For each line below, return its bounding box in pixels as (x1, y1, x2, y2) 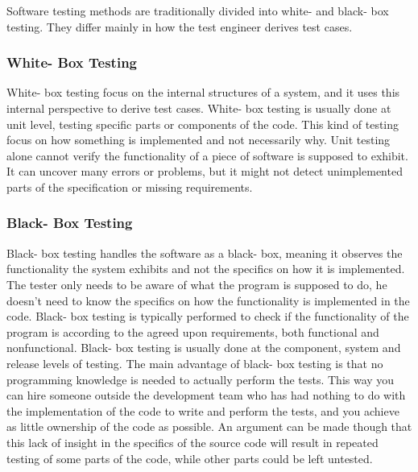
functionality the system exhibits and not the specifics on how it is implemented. (6, 260, 405, 277)
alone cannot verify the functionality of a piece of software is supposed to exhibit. (6, 147, 408, 164)
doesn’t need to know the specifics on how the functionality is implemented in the (6, 292, 410, 308)
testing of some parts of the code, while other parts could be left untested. (6, 449, 373, 466)
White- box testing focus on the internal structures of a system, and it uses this (6, 84, 400, 101)
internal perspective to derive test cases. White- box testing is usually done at (6, 100, 391, 116)
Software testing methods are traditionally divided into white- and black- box (6, 2, 389, 19)
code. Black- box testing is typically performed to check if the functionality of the (6, 308, 409, 325)
